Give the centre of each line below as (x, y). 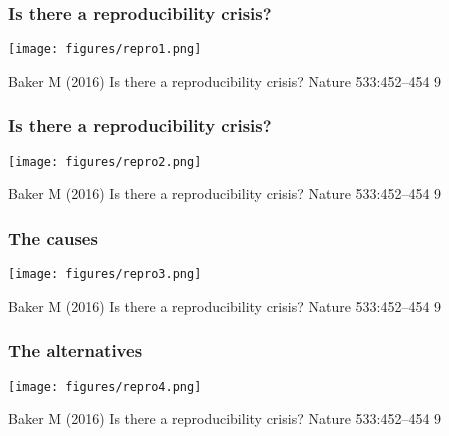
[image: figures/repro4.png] (105, 386)
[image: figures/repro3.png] (105, 274)
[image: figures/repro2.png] (105, 161)
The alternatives (75, 350)
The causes (53, 237)
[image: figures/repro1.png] (105, 49)
